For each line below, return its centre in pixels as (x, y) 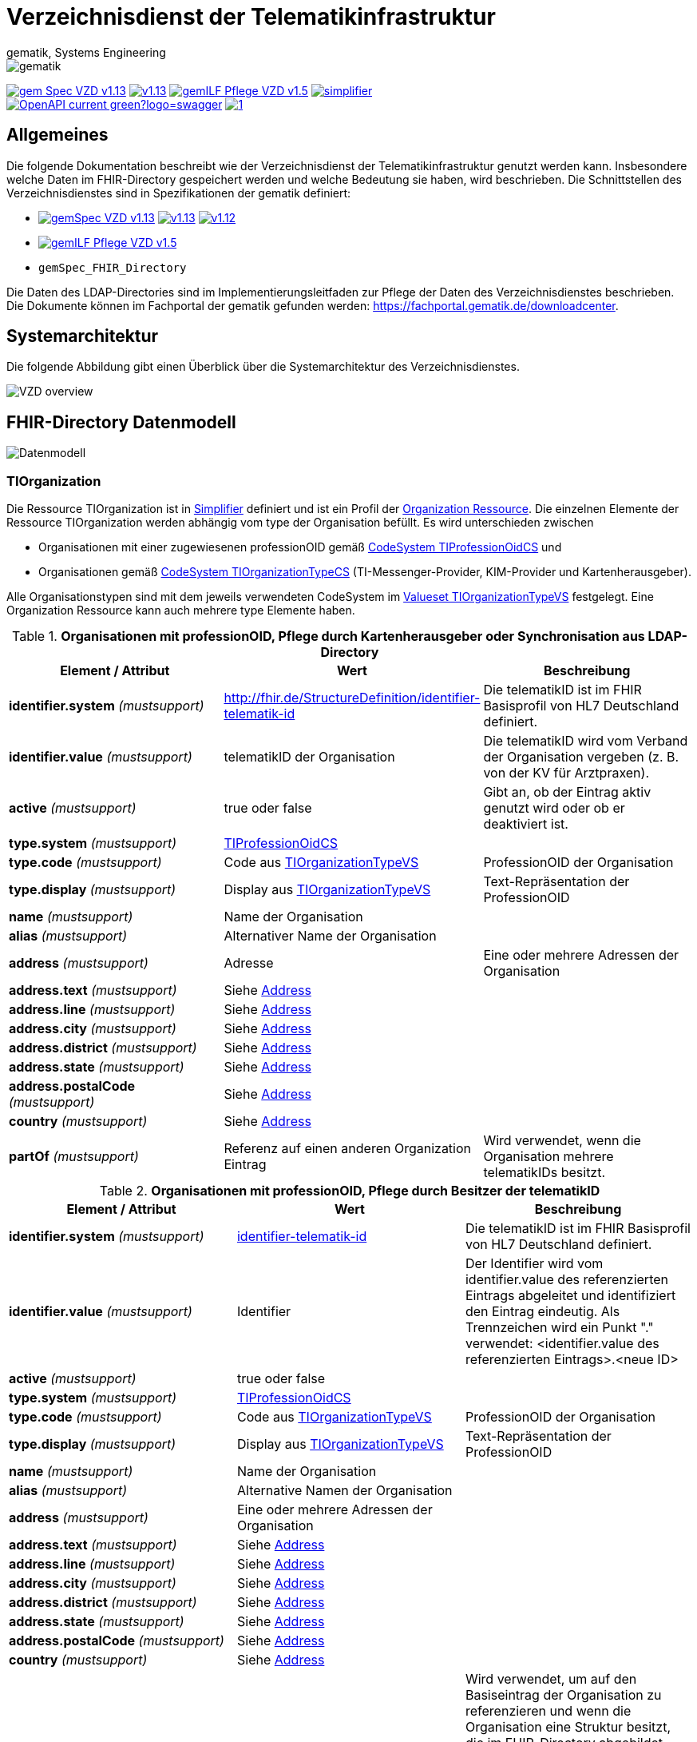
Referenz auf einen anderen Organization (348, 1149)
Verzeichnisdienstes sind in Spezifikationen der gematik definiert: (179, 193)
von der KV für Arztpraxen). (566, 773)
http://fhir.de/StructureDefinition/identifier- (352, 698)
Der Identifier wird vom (534, 1264)
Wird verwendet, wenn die (562, 1141)
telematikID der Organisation (309, 757)
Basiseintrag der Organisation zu (563, 1695)
